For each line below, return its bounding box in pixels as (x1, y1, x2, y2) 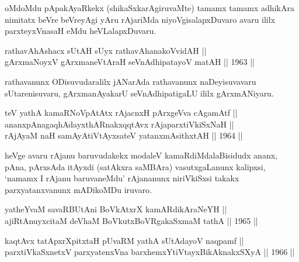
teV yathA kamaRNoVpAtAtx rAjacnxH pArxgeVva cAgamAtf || (5, 106, 238, 119)
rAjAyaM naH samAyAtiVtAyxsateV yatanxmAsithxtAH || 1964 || (5, 129, 243, 142)
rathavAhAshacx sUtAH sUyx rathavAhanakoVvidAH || (5, 44, 207, 56)
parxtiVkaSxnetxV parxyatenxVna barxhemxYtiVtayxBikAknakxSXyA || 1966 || (5, 246, 295, 258)
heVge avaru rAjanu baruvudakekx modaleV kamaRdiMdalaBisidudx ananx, (5, 149, 277, 161)
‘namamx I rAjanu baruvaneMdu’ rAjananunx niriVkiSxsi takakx (5, 172, 239, 184)
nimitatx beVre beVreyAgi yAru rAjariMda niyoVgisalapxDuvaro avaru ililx (5, 13, 276, 25)
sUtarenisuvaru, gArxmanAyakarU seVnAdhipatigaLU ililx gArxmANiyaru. (5, 87, 274, 99)
